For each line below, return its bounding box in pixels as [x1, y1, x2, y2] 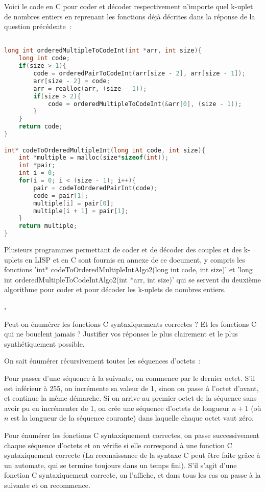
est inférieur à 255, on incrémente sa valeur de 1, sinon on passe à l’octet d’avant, [4, 382, 259, 393]
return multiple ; [18, 222, 78, 230]
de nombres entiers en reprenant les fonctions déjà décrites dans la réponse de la [4, 11, 255, 21]
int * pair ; [18, 162, 56, 169]
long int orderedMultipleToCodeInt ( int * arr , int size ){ [4, 47, 202, 55]
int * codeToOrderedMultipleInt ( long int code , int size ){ [4, 146, 205, 154]
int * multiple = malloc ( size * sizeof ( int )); [18, 154, 169, 162]
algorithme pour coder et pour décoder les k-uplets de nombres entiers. [4, 284, 226, 295]
